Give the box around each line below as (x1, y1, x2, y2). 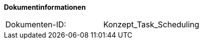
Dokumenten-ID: (5, 20, 66, 29)
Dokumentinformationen (4, 3, 86, 11)
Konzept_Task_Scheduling (103, 20, 200, 29)
